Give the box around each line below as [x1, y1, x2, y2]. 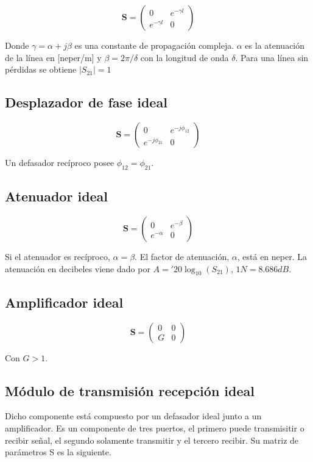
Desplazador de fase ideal [5, 93, 167, 112]
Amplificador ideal [5, 292, 124, 311]
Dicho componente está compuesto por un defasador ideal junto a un [5, 410, 262, 422]
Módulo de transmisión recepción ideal [5, 381, 255, 400]
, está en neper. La [237, 250, 307, 262]
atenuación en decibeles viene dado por [5, 262, 150, 275]
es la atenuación [245, 39, 305, 51]
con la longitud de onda [140, 51, 229, 63]
